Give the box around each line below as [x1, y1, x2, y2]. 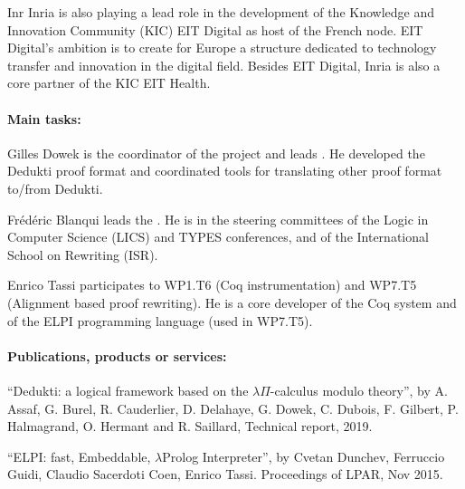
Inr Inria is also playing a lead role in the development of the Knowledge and [7, 3, 434, 21]
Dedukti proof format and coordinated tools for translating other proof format [7, 161, 442, 180]
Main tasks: [7, 109, 81, 128]
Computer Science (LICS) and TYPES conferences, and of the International [7, 227, 429, 246]
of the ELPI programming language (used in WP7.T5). [7, 311, 313, 330]
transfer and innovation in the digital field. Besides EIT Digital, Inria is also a [7, 55, 441, 74]
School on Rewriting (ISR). [7, 244, 158, 264]
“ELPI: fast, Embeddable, [7, 446, 151, 465]
